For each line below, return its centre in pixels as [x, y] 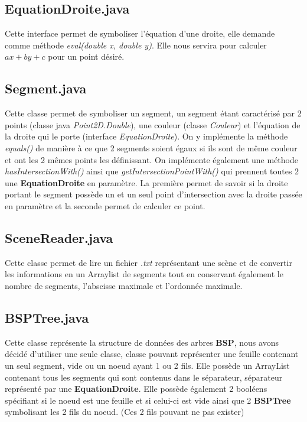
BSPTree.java [47, 317]
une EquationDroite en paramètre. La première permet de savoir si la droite [146, 182]
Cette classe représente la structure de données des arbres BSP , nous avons [142, 342]
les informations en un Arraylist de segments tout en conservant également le [144, 274]
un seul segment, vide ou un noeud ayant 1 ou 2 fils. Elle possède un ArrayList [147, 365]
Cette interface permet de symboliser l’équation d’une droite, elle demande [140, 33]
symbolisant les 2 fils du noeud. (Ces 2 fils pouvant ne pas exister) [125, 412]
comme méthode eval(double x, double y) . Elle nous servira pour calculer [136, 45]
